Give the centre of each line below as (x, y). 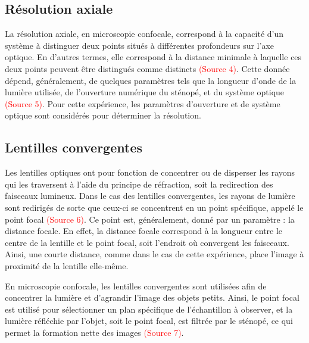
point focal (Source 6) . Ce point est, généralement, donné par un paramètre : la (150, 219)
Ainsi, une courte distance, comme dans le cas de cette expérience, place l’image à (154, 254)
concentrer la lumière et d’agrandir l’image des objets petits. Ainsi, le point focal (152, 297)
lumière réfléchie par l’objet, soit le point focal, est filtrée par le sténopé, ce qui (149, 321)
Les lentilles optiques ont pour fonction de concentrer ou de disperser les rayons (150, 172)
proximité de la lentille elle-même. (67, 265)
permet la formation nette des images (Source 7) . (94, 332)
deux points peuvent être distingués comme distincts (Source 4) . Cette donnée (147, 68)
